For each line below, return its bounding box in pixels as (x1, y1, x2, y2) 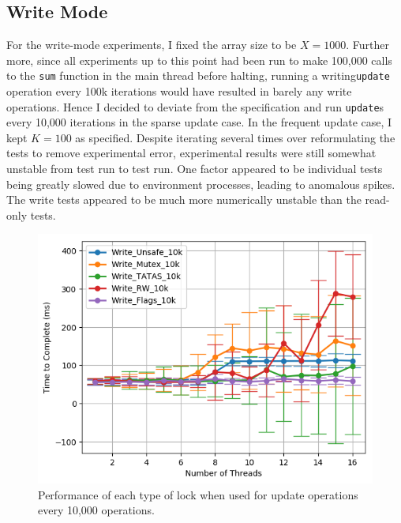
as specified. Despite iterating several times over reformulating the (75, 129, 395, 145)
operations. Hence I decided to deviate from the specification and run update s (6, 98, 384, 115)
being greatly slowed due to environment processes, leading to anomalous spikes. (6, 175, 395, 192)
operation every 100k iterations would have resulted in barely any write (6, 83, 352, 100)
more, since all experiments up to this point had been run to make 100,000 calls (6, 51, 392, 68)
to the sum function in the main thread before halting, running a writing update (6, 67, 390, 84)
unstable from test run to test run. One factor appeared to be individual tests (6, 160, 383, 177)
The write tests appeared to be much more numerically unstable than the (6, 191, 362, 208)
